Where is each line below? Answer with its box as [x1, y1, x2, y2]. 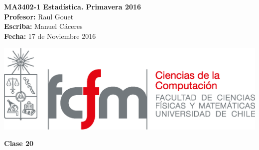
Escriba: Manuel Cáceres [4, 21, 83, 31]
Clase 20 [4, 138, 34, 149]
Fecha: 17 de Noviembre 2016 [4, 30, 96, 41]
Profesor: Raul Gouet [4, 11, 74, 21]
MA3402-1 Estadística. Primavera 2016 [4, 1, 141, 11]
